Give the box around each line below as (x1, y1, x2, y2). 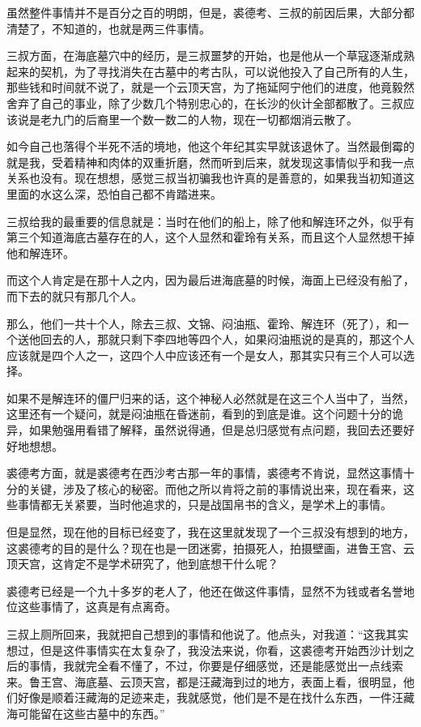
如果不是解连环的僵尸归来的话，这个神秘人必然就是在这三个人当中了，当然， (6, 389, 415, 406)
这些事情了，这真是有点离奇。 (17, 598, 176, 615)
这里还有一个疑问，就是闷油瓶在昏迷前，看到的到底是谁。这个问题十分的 (6, 405, 392, 422)
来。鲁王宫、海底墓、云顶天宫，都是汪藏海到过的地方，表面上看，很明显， (6, 673, 403, 690)
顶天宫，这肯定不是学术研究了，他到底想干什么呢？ (6, 555, 279, 572)
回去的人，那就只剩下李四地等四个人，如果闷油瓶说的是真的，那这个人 (40, 331, 415, 348)
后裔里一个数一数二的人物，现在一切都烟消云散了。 (85, 110, 358, 127)
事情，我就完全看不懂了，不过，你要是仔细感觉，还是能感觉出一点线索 (28, 657, 403, 674)
